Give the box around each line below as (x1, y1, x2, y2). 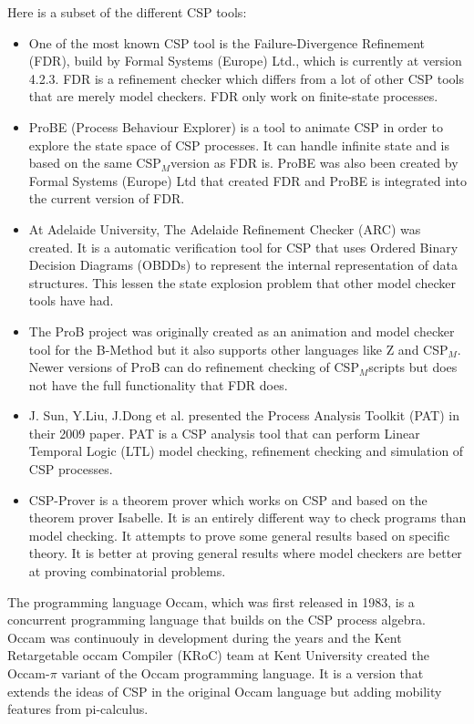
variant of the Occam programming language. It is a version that (61, 664, 424, 682)
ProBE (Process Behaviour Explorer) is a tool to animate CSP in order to (28, 117, 443, 136)
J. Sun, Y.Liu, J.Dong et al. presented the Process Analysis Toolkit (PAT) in (28, 406, 460, 425)
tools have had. (28, 291, 114, 310)
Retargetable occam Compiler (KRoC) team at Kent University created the (7, 646, 429, 665)
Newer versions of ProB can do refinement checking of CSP (28, 357, 359, 377)
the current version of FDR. (28, 189, 185, 208)
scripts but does (368, 357, 458, 377)
